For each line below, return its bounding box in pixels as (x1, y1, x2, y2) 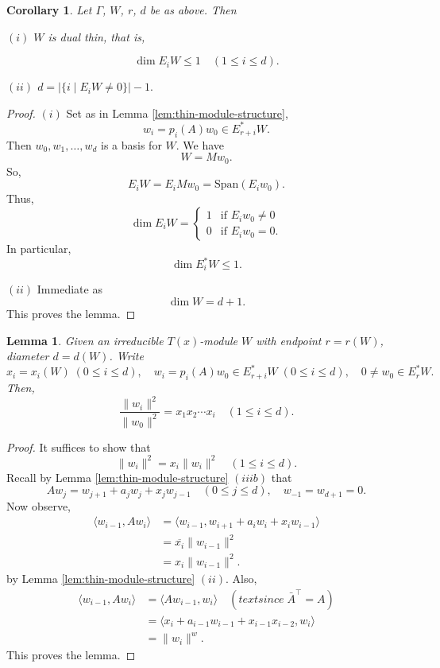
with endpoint (256, 332, 322, 348)
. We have (176, 136, 225, 153)
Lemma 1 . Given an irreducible (6, 332, 164, 348)
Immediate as (37, 281, 102, 297)
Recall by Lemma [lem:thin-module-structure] (6, 468, 229, 485)
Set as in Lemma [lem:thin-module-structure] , (66, 104, 288, 121)
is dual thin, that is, (48, 28, 145, 45)
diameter (6, 348, 49, 364)
